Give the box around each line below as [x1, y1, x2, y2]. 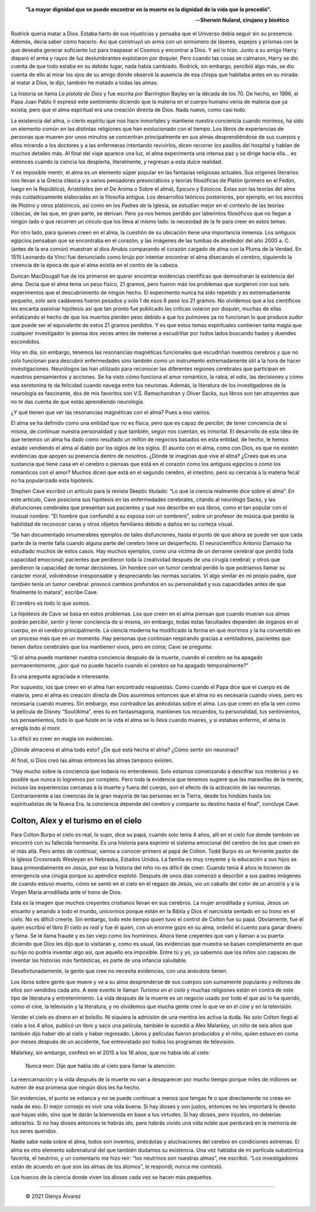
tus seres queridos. [11, 1127, 58, 1134]
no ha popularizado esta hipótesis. [11, 477, 94, 484]
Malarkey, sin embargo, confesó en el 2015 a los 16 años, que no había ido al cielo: [11, 1049, 210, 1056]
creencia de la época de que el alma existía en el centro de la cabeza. [11, 261, 179, 269]
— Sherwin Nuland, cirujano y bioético [195, 16, 289, 23]
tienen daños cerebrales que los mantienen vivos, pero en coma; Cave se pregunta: [11, 643, 213, 650]
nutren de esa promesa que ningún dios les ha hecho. [11, 1084, 140, 1091]
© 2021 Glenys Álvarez [25, 1193, 81, 1200]
